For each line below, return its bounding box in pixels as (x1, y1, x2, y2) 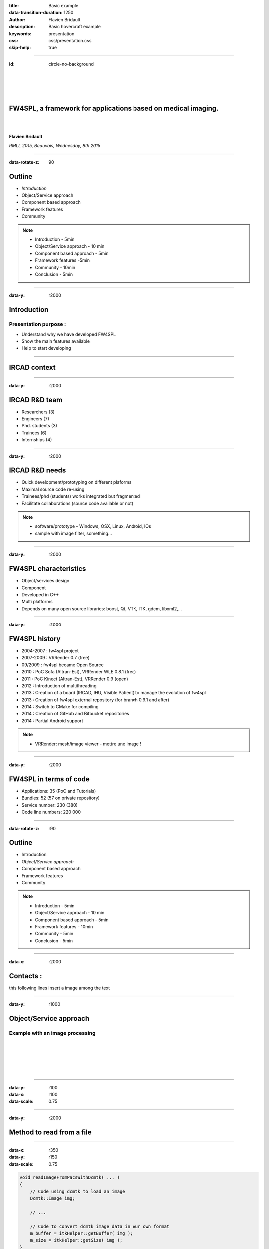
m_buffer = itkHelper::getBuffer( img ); (30, 1230, 133, 1236)
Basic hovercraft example (48, 24, 101, 30)
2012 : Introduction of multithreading (21, 682, 97, 689)
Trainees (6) (21, 430, 47, 436)
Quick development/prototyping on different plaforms (21, 479, 132, 485)
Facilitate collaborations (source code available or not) (21, 500, 134, 506)
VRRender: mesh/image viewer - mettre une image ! (35, 741, 141, 747)
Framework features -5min (35, 257, 90, 263)
